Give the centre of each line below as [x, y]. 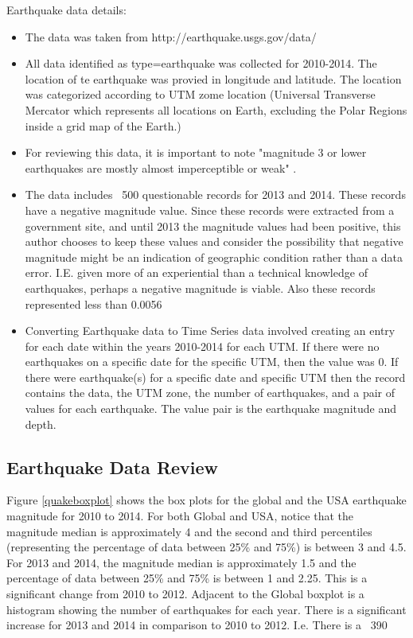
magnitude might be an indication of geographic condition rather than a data [214, 257]
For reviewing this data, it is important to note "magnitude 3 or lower [196, 152]
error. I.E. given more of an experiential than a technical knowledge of [196, 272]
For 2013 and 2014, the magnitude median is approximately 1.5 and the [181, 562]
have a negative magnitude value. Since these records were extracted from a [210, 210]
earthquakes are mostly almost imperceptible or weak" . [161, 167]
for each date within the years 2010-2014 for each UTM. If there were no [202, 346]
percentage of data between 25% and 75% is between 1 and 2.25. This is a [187, 578]
